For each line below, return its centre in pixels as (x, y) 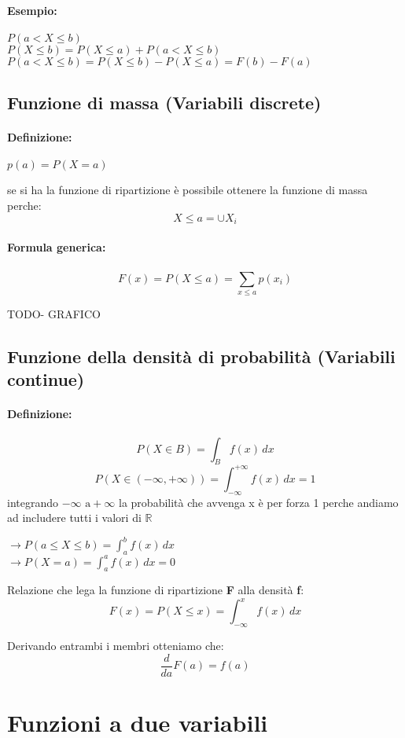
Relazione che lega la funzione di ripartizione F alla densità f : (156, 590)
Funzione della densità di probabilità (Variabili (201, 356)
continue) (46, 379)
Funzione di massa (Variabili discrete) (164, 103)
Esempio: (32, 10)
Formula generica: (57, 246)
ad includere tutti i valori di (74, 518)
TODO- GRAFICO (54, 313)
